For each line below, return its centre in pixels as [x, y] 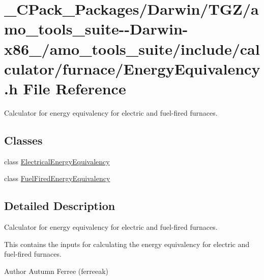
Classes [23, 140]
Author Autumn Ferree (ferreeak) [56, 271]
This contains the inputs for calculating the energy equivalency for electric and [127, 244]
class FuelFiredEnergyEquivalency [57, 178]
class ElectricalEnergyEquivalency [57, 161]
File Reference [75, 88]
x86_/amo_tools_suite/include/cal [132, 48]
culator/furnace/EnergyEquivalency [132, 68]
